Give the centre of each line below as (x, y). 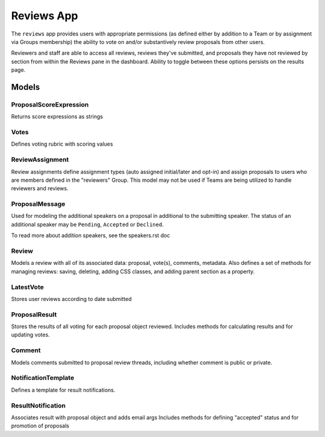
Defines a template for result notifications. (63, 390)
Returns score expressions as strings (57, 117)
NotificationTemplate (43, 378)
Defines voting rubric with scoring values (62, 144)
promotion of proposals (40, 426)
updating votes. (31, 335)
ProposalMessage (38, 204)
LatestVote (28, 287)
